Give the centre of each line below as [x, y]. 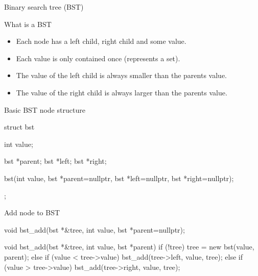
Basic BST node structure [45, 109]
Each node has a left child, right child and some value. [101, 41]
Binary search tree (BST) [44, 7]
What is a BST [28, 24]
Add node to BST [32, 212]
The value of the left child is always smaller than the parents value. [121, 75]
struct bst [19, 127]
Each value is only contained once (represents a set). [98, 58]
